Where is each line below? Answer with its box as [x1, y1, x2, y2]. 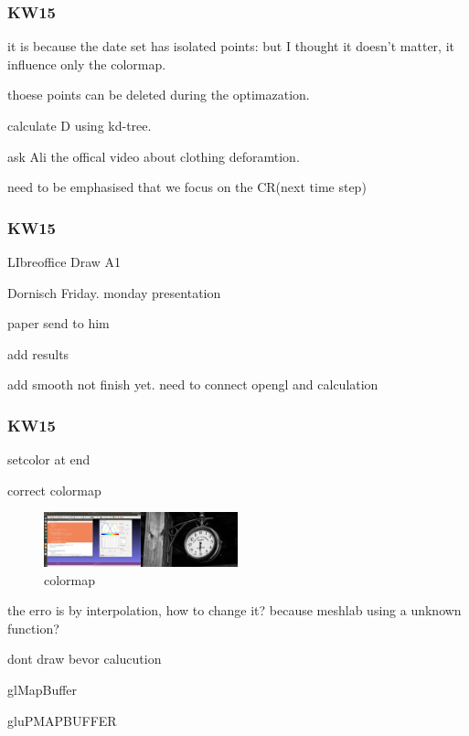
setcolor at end [7, 450, 91, 469]
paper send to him [7, 314, 110, 333]
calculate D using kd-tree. [7, 116, 152, 134]
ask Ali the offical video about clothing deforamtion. [7, 146, 300, 165]
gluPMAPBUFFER [7, 710, 117, 730]
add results [7, 344, 69, 363]
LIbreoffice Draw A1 [7, 252, 122, 271]
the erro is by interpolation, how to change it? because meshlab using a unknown [7, 601, 462, 620]
